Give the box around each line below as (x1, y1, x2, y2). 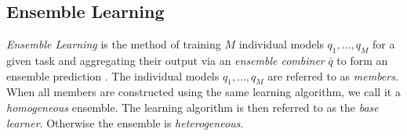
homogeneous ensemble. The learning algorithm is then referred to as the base (6, 98, 379, 115)
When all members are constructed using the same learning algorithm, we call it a (6, 84, 401, 100)
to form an (336, 52, 388, 68)
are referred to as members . (267, 67, 398, 84)
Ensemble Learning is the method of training (6, 36, 221, 52)
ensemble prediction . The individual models (6, 67, 220, 84)
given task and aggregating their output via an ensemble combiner (6, 52, 325, 68)
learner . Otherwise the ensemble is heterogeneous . (6, 114, 244, 131)
